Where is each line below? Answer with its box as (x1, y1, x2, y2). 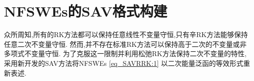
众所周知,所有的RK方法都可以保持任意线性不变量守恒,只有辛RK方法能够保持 (4, 29, 248, 40)
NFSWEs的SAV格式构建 (4, 1, 167, 21)
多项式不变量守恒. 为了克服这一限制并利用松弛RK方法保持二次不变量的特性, (4, 48, 247, 59)
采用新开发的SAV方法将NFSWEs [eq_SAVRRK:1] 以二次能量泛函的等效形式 (4, 58, 243, 68)
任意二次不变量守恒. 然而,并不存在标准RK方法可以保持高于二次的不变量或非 (4, 39, 247, 49)
